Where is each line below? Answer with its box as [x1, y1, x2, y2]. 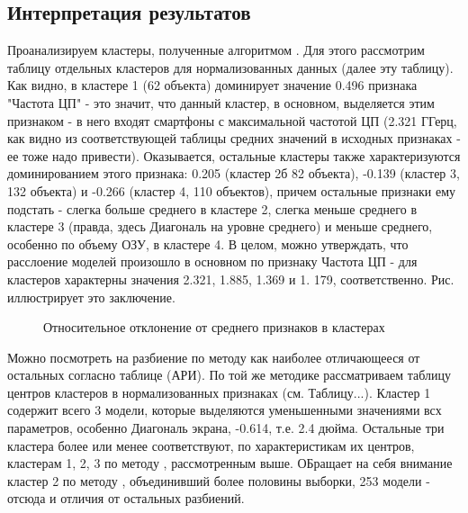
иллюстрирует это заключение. [7, 287, 175, 306]
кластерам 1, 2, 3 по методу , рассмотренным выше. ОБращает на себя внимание [7, 454, 453, 472]
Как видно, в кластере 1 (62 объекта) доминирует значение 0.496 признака [7, 76, 418, 94]
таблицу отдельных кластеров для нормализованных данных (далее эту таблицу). [7, 58, 454, 76]
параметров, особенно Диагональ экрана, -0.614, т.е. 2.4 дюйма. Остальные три [7, 418, 445, 437]
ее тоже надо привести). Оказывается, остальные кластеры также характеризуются [7, 146, 461, 165]
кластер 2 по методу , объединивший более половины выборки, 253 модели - [7, 471, 430, 490]
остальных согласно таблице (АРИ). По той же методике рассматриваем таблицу [7, 365, 451, 384]
